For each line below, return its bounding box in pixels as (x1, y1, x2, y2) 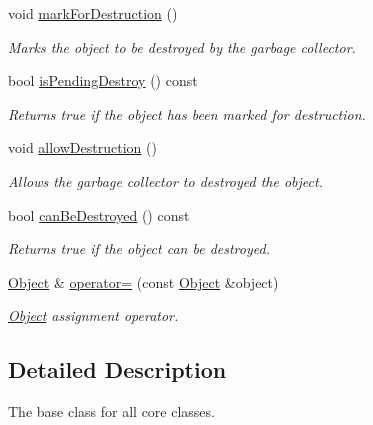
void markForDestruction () (8, 3, 178, 23)
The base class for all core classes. (8, 401, 215, 422)
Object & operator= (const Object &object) (8, 271, 279, 292)
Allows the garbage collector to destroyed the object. (8, 170, 323, 191)
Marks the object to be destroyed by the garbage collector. (8, 36, 356, 57)
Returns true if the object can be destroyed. (8, 238, 270, 259)
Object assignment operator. (8, 305, 179, 326)
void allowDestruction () (8, 137, 157, 158)
